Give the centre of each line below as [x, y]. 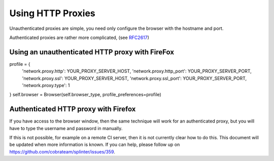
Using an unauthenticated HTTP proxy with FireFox [92, 52]
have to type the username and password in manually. [66, 128]
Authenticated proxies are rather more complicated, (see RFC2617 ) [79, 37]
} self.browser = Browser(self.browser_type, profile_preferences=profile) [85, 95]
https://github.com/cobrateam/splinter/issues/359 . [62, 151]
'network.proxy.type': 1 [46, 86]
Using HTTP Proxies [53, 13]
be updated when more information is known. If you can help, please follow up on [95, 145]
